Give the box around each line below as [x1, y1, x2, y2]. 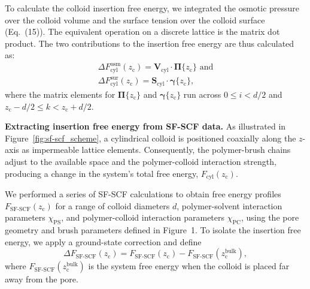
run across [183, 88, 221, 100]
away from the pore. [5, 273, 78, 285]
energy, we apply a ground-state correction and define [5, 235, 202, 248]
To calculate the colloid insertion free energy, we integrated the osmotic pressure [5, 2, 300, 14]
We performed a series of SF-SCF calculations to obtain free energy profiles [5, 187, 281, 200]
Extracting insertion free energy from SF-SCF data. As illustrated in [5, 120, 286, 133]
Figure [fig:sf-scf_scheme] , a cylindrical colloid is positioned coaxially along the [5, 131, 296, 144]
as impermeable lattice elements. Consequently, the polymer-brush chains [22, 143, 291, 156]
